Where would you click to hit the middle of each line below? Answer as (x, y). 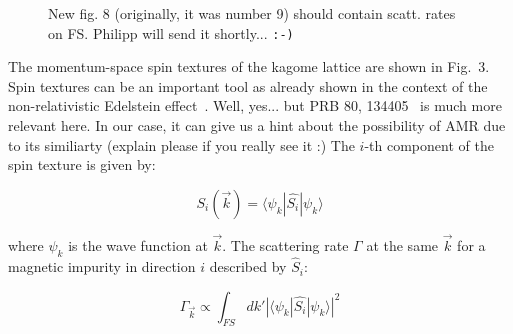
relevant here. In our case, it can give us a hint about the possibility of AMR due (257, 125)
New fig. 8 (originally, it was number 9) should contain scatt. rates (252, 13)
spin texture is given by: (82, 164)
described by (248, 266)
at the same (402, 245)
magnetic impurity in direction (102, 266)
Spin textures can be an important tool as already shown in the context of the (248, 85)
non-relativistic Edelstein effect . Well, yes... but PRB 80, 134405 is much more (255, 105)
